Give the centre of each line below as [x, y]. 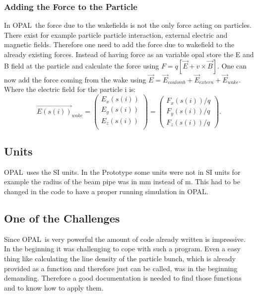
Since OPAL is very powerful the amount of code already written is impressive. [125, 239]
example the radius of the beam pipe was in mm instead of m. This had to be [122, 182]
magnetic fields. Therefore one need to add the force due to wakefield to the [119, 44]
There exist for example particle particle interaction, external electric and [116, 35]
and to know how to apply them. [54, 287]
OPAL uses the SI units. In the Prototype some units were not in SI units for [122, 172]
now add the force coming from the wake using [75, 79]
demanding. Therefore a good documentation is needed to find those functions [123, 278]
